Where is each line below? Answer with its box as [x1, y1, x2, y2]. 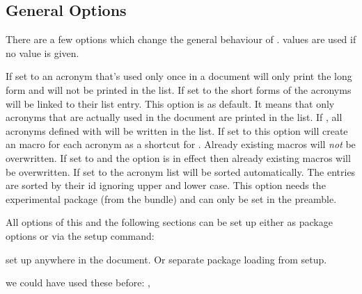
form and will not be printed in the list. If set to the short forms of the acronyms [6, 82, 352, 97]
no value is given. [6, 45, 79, 60]
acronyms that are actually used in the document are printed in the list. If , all [6, 110, 343, 124]
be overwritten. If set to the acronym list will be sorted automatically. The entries [6, 164, 356, 179]
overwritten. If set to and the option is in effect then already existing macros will [6, 150, 351, 165]
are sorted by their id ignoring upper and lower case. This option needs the [6, 178, 326, 193]
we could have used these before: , [6, 275, 150, 290]
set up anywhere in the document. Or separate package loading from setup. [6, 252, 327, 266]
